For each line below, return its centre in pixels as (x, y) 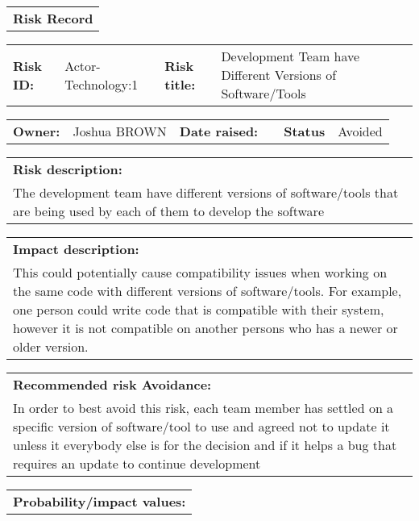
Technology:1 (102, 84)
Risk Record (53, 18)
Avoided (360, 131)
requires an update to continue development (137, 463)
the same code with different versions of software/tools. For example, (207, 291)
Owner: (37, 131)
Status (305, 131)
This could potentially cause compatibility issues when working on (200, 272)
